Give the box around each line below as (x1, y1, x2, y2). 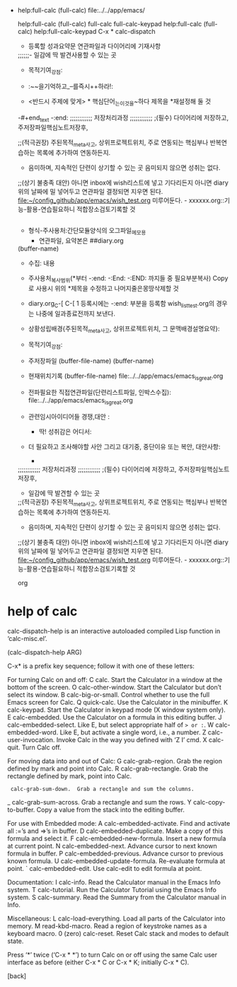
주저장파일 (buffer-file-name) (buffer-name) (28, 357, 154, 365)
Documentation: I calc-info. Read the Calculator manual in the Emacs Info (7, 877, 221, 887)
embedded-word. (7, 728, 59, 737)
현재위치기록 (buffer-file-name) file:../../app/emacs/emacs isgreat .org (28, 371, 224, 381)
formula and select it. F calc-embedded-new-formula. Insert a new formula (7, 834, 226, 843)
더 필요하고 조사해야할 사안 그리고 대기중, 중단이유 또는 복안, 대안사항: (28, 442, 221, 451)
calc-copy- (193, 797, 226, 806)
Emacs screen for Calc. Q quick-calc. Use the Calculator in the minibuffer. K (7, 698, 229, 706)
